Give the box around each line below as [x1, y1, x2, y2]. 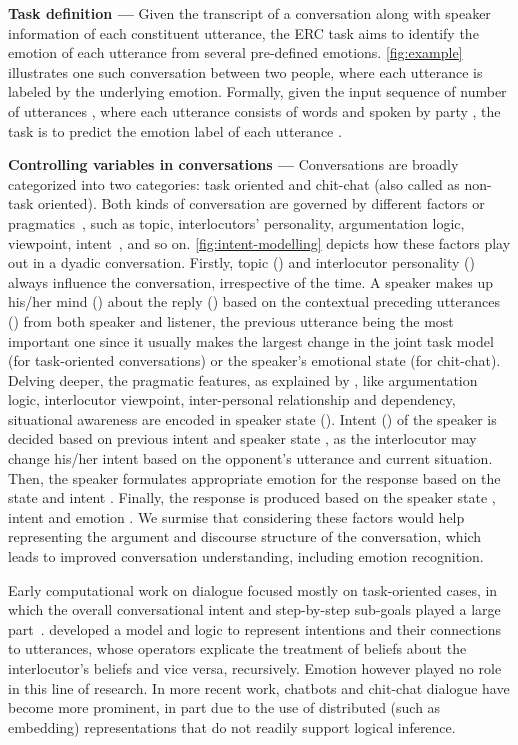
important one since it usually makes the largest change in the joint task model [8, 330, 494, 351]
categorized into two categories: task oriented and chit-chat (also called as [8, 173, 460, 194]
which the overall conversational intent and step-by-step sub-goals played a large [8, 599, 501, 620]
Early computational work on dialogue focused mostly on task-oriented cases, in [8, 579, 498, 600]
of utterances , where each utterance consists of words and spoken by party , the [8, 100, 501, 121]
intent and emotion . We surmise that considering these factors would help [8, 506, 465, 527]
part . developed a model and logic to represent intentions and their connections [8, 618, 502, 639]
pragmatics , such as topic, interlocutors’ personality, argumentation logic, [8, 212, 465, 233]
